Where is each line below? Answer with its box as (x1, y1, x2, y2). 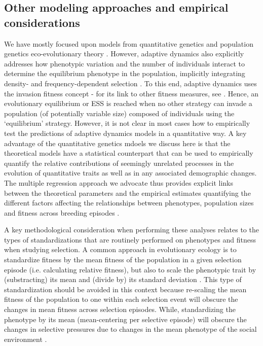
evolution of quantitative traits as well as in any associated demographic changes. (4, 167, 257, 178)
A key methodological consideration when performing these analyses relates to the (4, 224, 259, 235)
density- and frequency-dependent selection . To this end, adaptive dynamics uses (4, 78, 257, 88)
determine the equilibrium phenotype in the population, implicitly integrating (4, 68, 245, 79)
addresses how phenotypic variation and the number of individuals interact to (4, 58, 245, 68)
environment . (4, 333, 47, 344)
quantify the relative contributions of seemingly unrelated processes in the (4, 157, 234, 168)
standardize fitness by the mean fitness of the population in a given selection (4, 254, 242, 265)
